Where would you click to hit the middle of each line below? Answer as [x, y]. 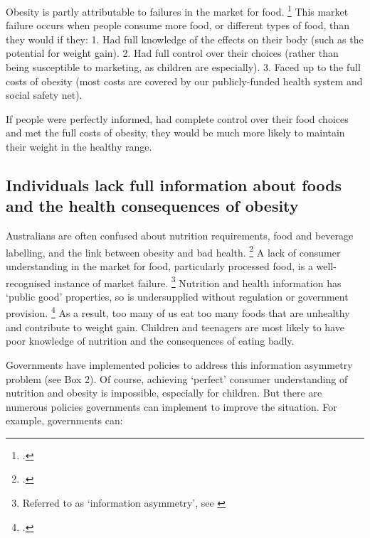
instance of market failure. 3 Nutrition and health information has [197, 281]
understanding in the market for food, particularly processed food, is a [159, 266]
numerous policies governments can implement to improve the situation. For [171, 406]
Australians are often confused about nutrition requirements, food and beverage [180, 236]
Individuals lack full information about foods [174, 184]
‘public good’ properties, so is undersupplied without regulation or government [177, 296]
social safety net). [44, 95]
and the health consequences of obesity [152, 206]
